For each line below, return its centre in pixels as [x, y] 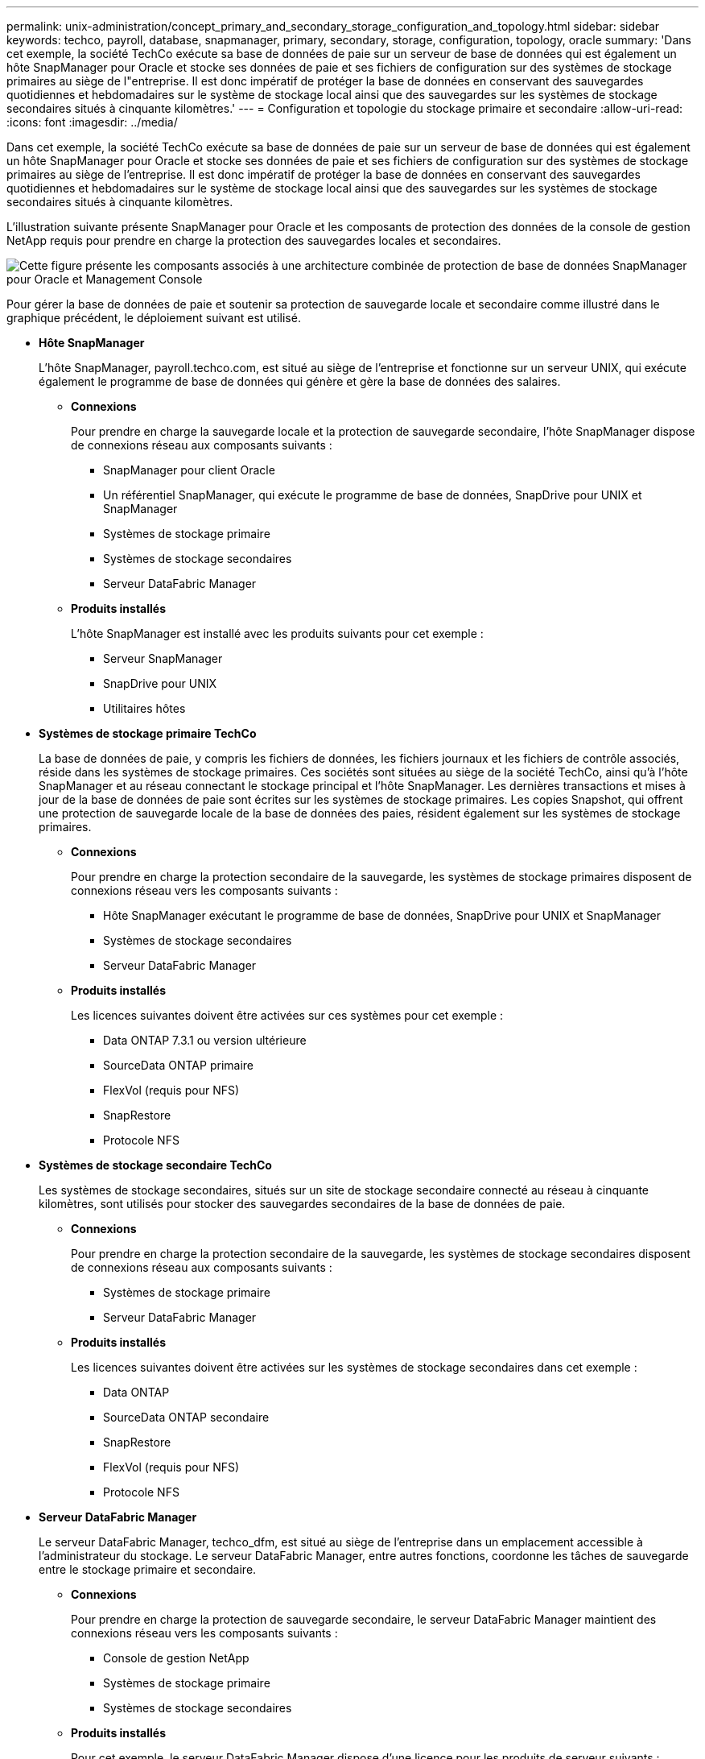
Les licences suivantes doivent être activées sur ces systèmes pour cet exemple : [287, 1015]
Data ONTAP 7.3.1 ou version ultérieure [205, 1040]
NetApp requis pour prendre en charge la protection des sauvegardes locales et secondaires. [254, 240]
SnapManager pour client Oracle [189, 470]
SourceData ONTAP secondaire [186, 1417]
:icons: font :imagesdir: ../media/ [92, 122]
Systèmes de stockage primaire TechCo [148, 733]
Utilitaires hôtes [144, 708]
